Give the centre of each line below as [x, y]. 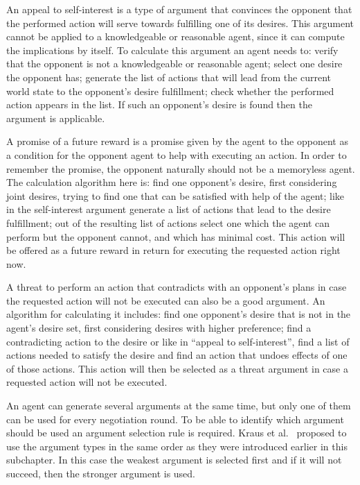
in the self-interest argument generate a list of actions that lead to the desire [169, 209]
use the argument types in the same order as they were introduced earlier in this [177, 446]
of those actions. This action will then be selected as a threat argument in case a [177, 368]
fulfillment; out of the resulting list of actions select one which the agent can [168, 222]
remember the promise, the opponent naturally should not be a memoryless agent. [181, 168]
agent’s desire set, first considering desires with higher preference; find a [159, 328]
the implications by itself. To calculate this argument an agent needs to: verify [172, 50]
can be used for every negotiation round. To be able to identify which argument [175, 419]
